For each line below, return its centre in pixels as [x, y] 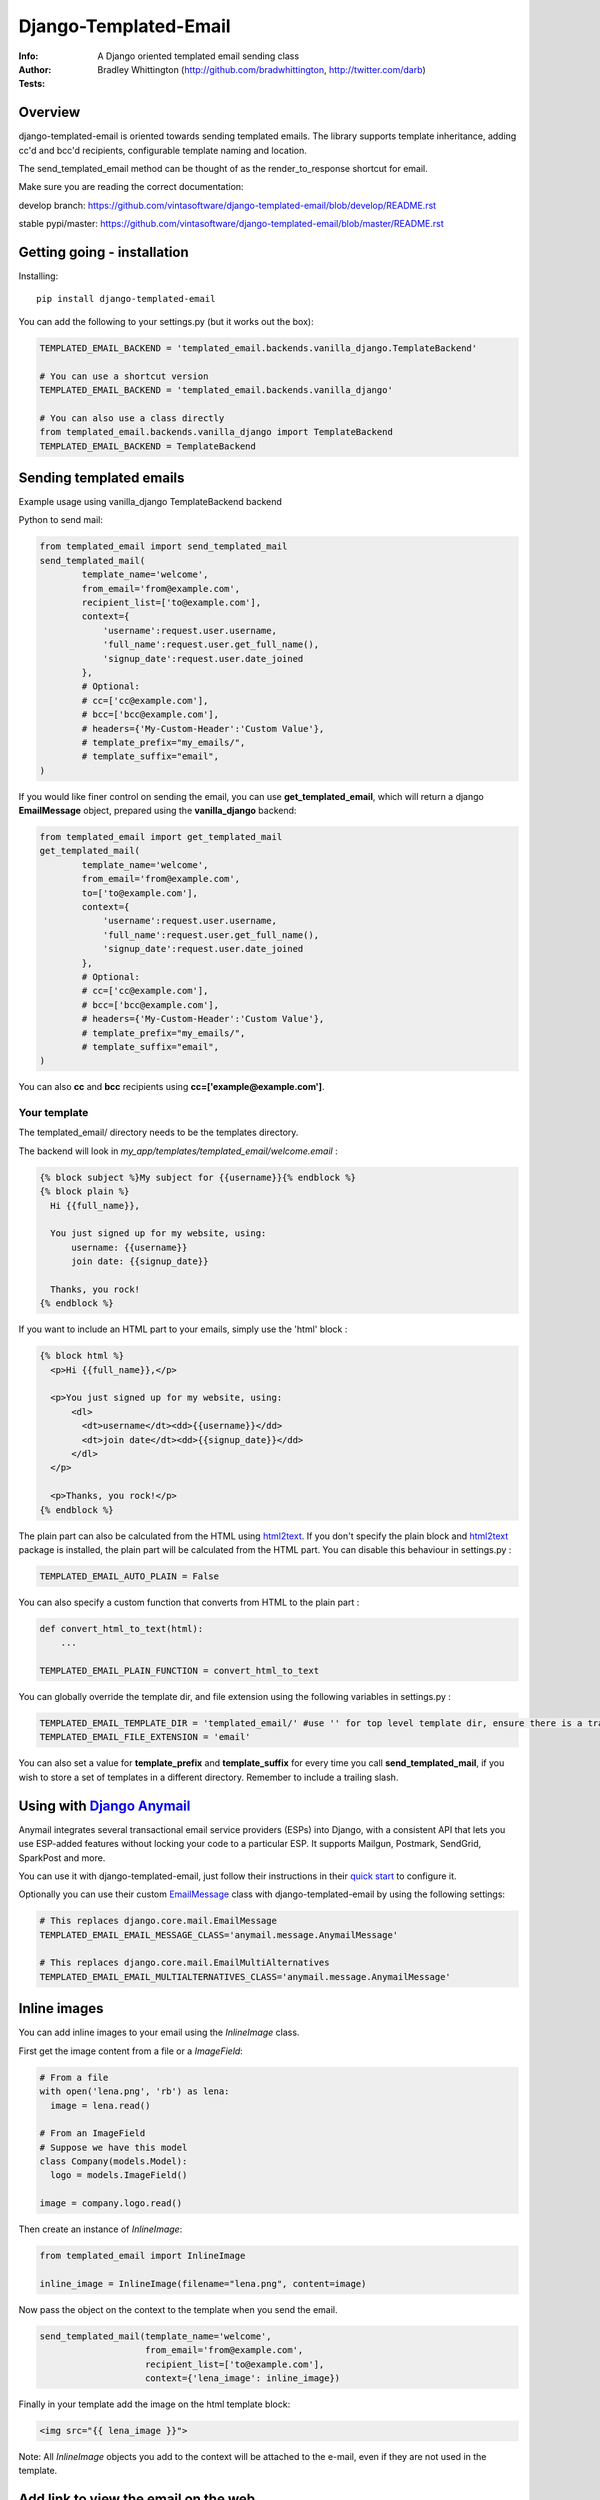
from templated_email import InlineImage [142, 2256]
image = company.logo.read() [111, 2203]
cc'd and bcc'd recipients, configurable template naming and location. [162, 150]
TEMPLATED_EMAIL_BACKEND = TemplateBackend [148, 446]
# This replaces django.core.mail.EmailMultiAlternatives [184, 1963]
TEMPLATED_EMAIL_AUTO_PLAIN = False [129, 1576]
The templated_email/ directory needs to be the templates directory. [158, 1132]
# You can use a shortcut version [124, 376]
